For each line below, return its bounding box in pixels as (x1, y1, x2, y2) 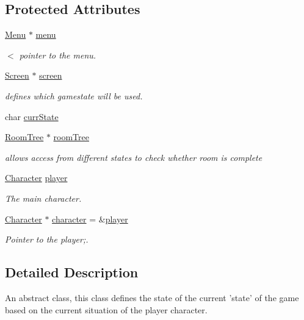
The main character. (5, 191, 82, 204)
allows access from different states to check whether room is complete (5, 151, 262, 163)
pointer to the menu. (19, 48, 96, 61)
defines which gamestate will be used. (5, 89, 143, 102)
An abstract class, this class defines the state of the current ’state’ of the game (5, 291, 299, 304)
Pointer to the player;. (5, 233, 89, 246)
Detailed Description (5, 263, 139, 282)
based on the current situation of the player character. (5, 303, 208, 316)
